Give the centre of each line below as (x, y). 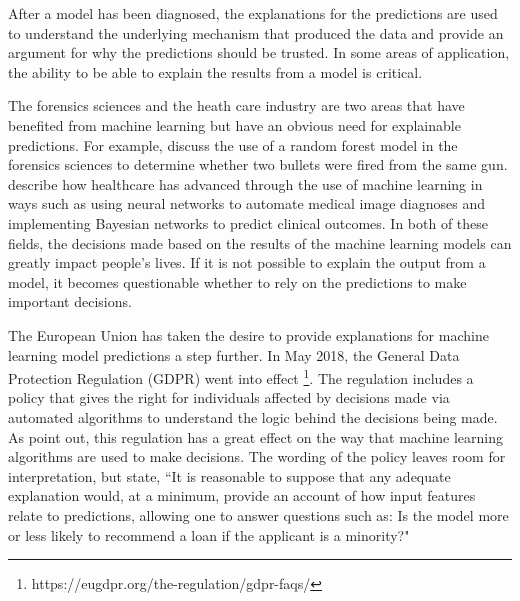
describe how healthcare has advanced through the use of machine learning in (245, 183)
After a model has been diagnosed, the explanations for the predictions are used (253, 13)
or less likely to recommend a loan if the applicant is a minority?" (209, 534)
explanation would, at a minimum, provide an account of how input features (242, 495)
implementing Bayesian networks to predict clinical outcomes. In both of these (248, 222)
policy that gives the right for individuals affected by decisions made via (229, 397)
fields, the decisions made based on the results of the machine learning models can (260, 242)
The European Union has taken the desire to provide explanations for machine (248, 334)
